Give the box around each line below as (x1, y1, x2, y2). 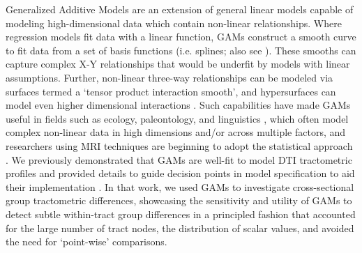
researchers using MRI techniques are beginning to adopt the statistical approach (6, 138, 353, 153)
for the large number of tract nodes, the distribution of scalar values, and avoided (6, 220, 354, 235)
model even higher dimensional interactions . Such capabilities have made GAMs (6, 98, 351, 112)
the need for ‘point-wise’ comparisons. (6, 234, 167, 249)
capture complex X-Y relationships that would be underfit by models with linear (6, 56, 350, 71)
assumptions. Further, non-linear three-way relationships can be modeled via (6, 70, 333, 84)
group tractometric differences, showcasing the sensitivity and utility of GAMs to (6, 193, 352, 208)
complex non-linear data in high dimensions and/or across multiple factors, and (6, 125, 346, 139)
